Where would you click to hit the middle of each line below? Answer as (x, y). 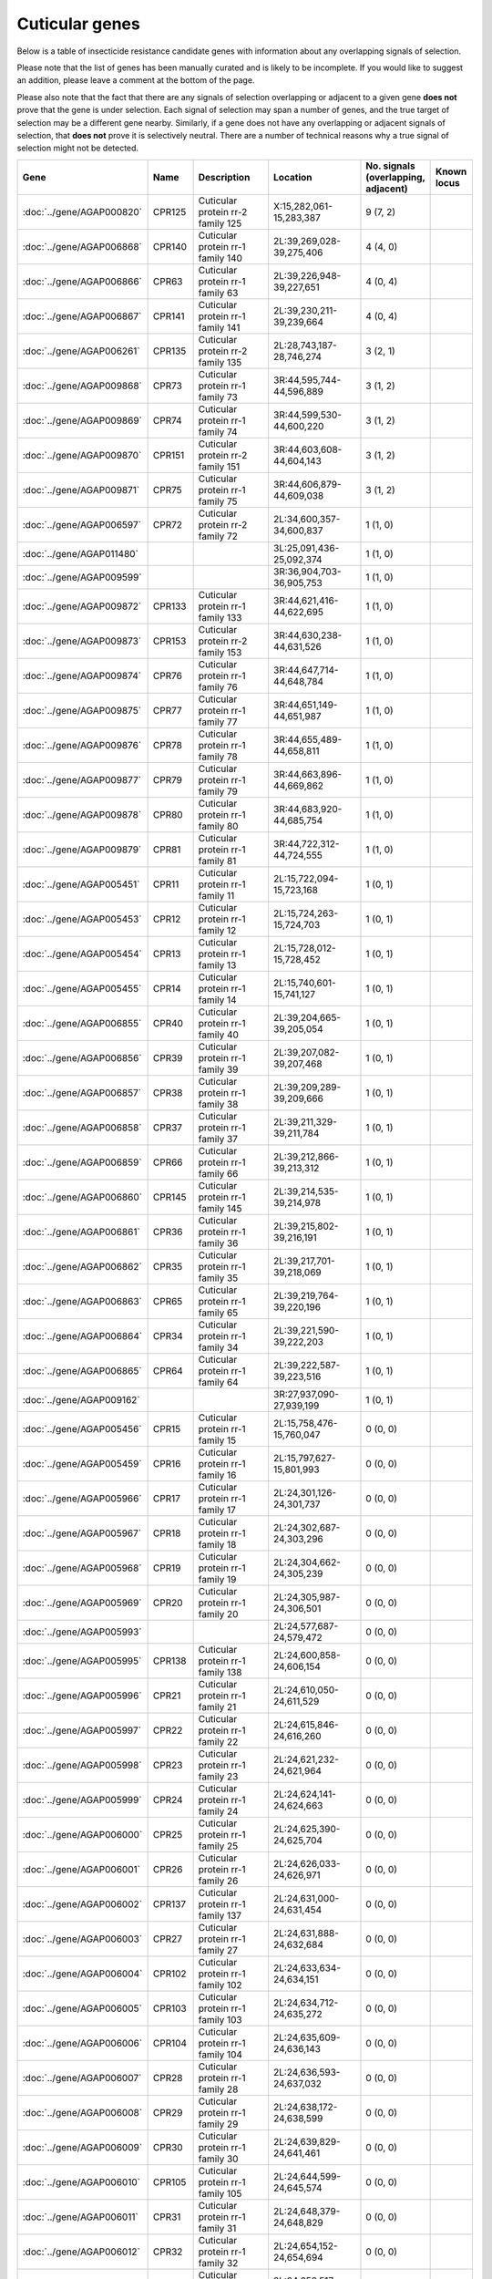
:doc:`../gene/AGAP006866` (82, 281)
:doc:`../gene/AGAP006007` (82, 2078)
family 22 (218, 1741)
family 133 (220, 617)
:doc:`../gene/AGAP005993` (82, 1632)
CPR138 (169, 1661)
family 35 (218, 1278)
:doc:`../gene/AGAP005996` (82, 1696)
